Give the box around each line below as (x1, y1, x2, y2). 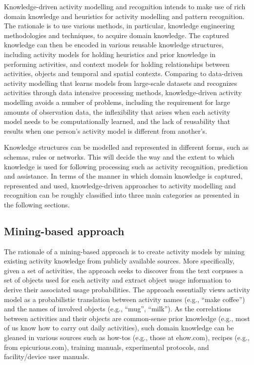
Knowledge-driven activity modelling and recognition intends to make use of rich (4, 1, 246, 11)
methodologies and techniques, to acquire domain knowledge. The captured (4, 30, 229, 40)
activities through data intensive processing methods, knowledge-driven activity (4, 87, 242, 98)
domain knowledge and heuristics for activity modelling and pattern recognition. (4, 11, 245, 21)
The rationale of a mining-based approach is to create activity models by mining (4, 246, 245, 256)
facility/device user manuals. (4, 351, 89, 362)
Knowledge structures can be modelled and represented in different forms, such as (4, 142, 249, 152)
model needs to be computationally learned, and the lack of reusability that (4, 116, 231, 126)
